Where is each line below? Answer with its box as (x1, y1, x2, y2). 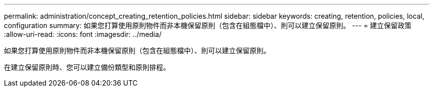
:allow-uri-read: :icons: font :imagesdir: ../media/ (4, 30, 162, 38)
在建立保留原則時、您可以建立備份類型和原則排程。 (4, 63, 170, 71)
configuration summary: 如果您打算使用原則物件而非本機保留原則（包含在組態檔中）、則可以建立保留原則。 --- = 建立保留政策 (4, 21, 412, 30)
